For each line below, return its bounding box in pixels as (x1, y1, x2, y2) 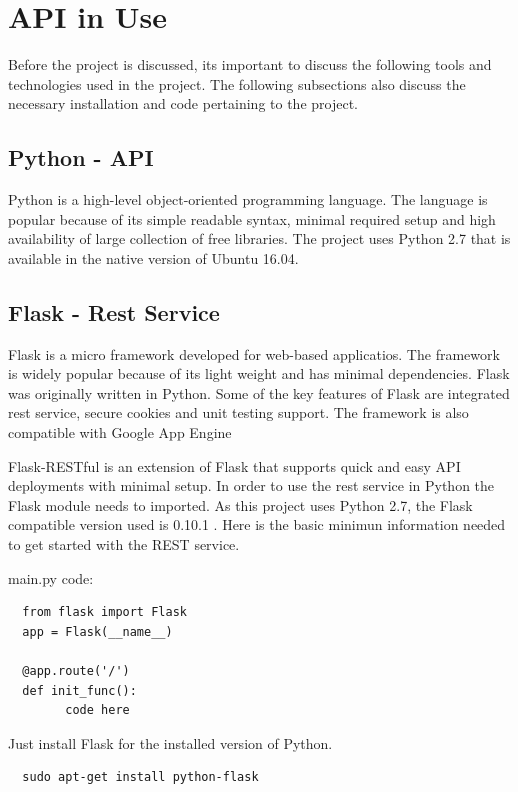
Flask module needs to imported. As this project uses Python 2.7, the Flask (8, 494, 473, 515)
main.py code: (8, 567, 94, 588)
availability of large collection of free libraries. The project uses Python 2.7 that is (8, 228, 511, 249)
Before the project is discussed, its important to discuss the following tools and (8, 54, 492, 75)
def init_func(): (22, 683, 137, 698)
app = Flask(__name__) (22, 624, 173, 639)
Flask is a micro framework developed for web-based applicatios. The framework (8, 343, 500, 364)
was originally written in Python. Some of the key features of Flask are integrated (8, 382, 510, 403)
